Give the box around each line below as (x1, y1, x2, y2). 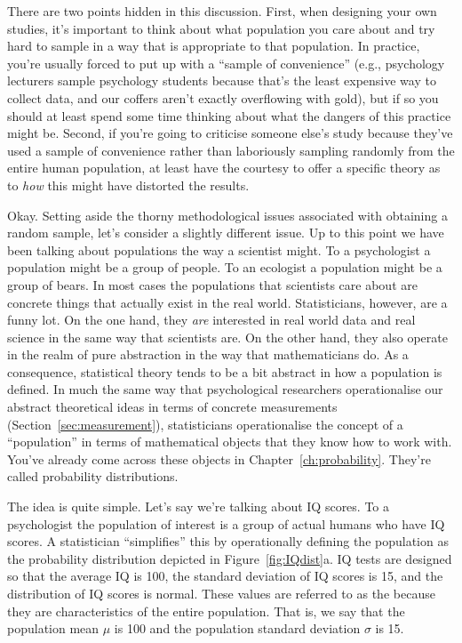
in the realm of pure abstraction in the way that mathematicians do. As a (7, 345, 409, 364)
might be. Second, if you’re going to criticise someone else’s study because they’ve (7, 124, 453, 142)
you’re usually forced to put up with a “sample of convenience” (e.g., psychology (7, 53, 445, 72)
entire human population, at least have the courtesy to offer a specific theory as (7, 158, 441, 177)
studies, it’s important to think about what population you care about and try (7, 19, 435, 37)
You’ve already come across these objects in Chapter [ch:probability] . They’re (7, 449, 431, 468)
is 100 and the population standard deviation (114, 619, 361, 638)
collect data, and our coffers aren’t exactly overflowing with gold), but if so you (7, 88, 439, 107)
